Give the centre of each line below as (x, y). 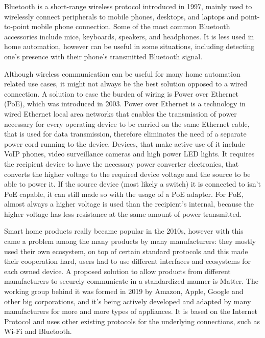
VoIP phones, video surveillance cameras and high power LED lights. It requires (129, 154)
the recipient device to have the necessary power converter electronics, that (122, 163)
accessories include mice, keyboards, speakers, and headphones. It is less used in (129, 36)
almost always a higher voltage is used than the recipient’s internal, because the (129, 204)
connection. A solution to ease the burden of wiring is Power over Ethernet (121, 93)
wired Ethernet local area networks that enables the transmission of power (121, 113)
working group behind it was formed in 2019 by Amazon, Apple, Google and (124, 291)
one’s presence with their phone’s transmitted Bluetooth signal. (103, 56)
